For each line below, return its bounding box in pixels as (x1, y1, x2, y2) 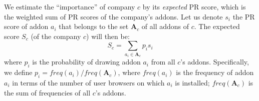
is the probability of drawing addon (32, 56, 141, 67)
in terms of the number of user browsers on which (12, 77, 165, 87)
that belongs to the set (59, 21, 129, 31)
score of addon (4, 21, 49, 31)
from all (151, 56, 175, 67)
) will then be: (86, 30, 130, 41)
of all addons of (141, 21, 189, 31)
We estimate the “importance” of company (4, 1, 135, 11)
